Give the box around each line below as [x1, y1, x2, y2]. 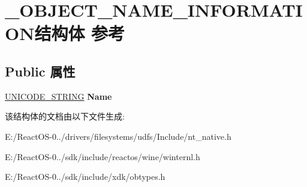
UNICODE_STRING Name [5, 90, 112, 102]
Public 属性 [5, 62, 76, 80]
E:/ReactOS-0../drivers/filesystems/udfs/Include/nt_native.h [5, 130, 231, 142]
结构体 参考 [34, 21, 125, 45]
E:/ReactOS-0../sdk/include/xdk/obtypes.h [5, 170, 165, 183]
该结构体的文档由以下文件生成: [5, 110, 125, 122]
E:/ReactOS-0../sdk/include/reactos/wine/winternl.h [5, 150, 200, 163]
